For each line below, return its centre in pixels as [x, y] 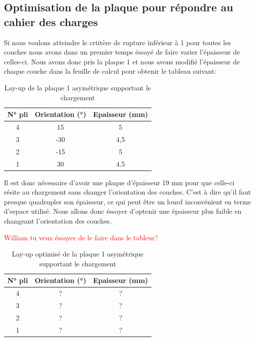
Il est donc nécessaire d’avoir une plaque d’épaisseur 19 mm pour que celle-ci [119, 182]
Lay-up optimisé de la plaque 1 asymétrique [78, 254]
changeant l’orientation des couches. [58, 221]
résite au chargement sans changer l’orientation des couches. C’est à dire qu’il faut [127, 192]
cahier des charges [51, 21]
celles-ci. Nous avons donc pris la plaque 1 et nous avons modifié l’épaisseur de [122, 61]
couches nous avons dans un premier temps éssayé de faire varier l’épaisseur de [122, 52]
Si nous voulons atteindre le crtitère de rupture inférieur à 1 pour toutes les [117, 42]
